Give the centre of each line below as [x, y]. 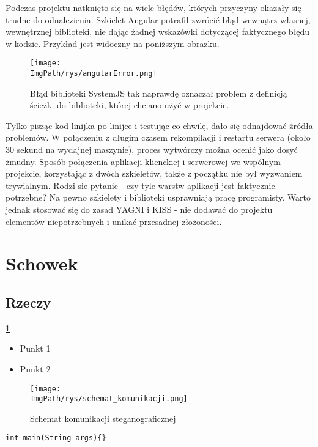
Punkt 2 [35, 368]
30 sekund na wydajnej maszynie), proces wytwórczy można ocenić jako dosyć [152, 150]
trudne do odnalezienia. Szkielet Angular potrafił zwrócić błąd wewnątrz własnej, [158, 19]
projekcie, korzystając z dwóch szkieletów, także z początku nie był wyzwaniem [154, 173]
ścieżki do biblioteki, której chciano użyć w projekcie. [130, 105]
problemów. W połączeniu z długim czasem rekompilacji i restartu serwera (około [158, 137]
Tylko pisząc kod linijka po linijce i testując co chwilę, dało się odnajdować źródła [159, 125]
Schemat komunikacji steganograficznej [103, 418]
